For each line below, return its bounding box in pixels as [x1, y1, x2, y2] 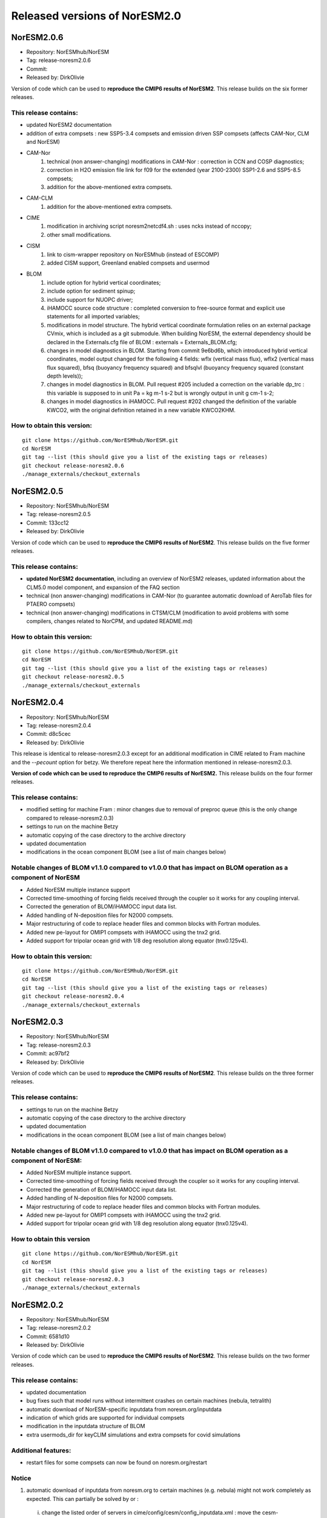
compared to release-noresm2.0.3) [26, 814, 114, 822]
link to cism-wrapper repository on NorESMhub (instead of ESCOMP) [47, 251, 220, 258]
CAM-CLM [26, 194, 53, 202]
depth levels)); [47, 372, 83, 379]
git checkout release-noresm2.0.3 [22, 1276, 124, 1282]
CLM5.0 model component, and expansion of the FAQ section [26, 584, 180, 591]
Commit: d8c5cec [26, 730, 71, 738]
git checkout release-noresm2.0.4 [22, 993, 124, 1000]
